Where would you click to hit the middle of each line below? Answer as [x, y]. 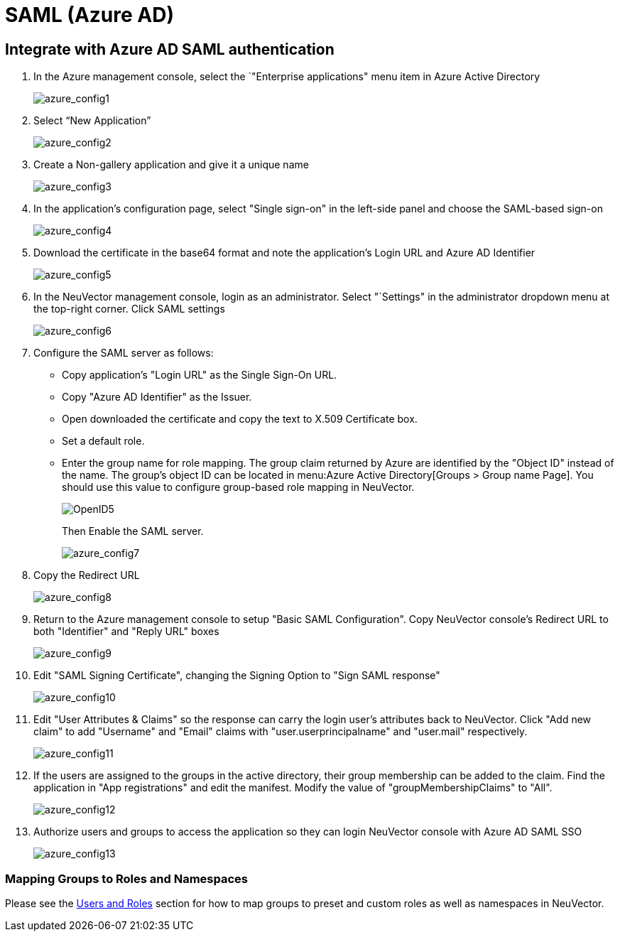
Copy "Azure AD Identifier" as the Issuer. [157, 397]
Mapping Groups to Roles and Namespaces [127, 878]
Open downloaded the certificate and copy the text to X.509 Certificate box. [240, 419]
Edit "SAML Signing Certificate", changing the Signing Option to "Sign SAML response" [237, 676]
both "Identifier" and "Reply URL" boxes [126, 632]
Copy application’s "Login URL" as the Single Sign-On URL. [200, 375]
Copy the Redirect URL [87, 575]
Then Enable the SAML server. [133, 531]
